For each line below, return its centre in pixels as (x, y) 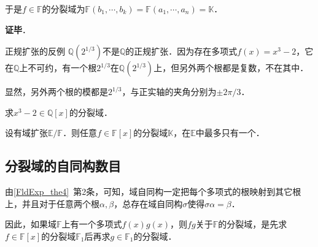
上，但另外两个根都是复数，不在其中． (231, 68)
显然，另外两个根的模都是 (56, 92)
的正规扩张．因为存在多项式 (181, 51)
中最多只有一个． (230, 133)
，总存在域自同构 (148, 203)
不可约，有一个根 (62, 68)
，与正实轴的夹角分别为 (169, 92)
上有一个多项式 (92, 224)
